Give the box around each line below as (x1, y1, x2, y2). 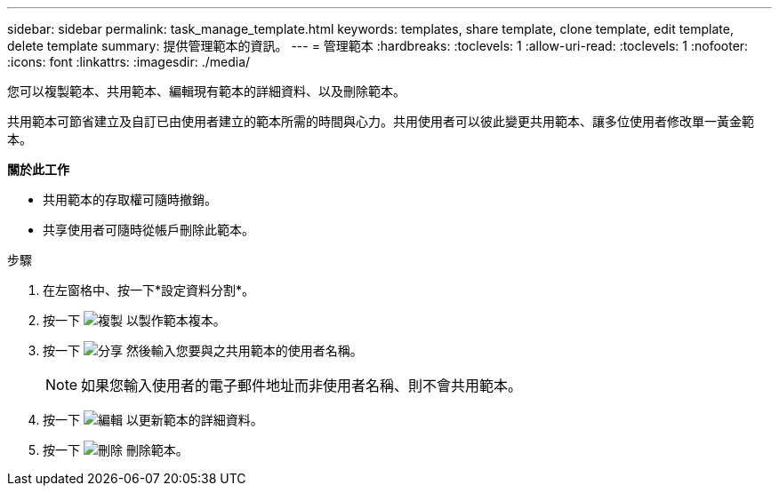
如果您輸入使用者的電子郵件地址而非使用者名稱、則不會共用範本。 (81, 377, 523, 394)
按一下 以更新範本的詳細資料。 (43, 412, 263, 427)
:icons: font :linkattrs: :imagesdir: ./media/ (7, 54, 251, 69)
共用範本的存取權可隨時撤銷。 (43, 192, 217, 207)
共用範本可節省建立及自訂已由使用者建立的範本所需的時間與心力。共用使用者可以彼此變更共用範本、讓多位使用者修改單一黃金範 (7, 114, 754, 129)
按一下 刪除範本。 (43, 442, 189, 457)
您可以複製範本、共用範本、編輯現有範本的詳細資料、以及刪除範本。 (7, 83, 406, 99)
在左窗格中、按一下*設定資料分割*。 (43, 282, 255, 298)
